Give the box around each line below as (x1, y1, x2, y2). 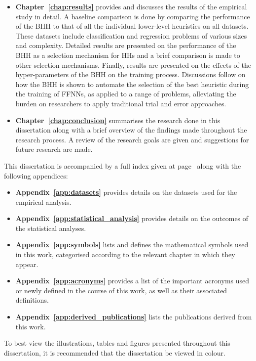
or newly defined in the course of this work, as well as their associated (15, 285, 227, 295)
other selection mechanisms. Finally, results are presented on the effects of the (15, 59, 252, 70)
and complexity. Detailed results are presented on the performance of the (15, 40, 236, 50)
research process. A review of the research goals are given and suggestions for (15, 134, 249, 144)
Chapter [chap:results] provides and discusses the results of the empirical (15, 1, 247, 11)
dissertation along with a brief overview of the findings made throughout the (15, 125, 247, 135)
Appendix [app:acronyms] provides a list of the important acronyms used (15, 275, 250, 286)
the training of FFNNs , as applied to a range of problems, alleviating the (15, 89, 236, 99)
